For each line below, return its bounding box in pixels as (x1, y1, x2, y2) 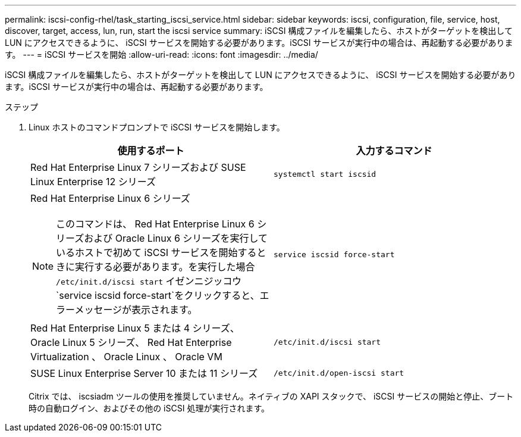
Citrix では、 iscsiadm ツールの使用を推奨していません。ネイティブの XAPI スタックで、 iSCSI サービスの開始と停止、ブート (29, 391, 514, 401)
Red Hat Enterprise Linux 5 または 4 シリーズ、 (30, 322, 240, 334)
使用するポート (117, 145, 184, 157)
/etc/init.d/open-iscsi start (274, 368, 404, 377)
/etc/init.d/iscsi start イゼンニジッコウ (56, 275, 241, 287)
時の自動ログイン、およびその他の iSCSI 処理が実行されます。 (29, 403, 269, 413)
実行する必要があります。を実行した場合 (75, 261, 255, 273)
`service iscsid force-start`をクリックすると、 (56, 289, 260, 301)
